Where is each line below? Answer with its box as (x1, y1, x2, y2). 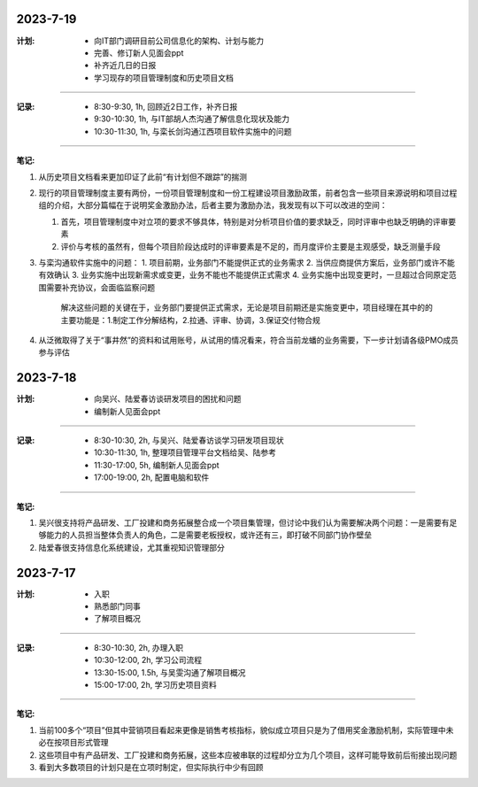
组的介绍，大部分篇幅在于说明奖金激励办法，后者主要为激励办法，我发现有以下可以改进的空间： (38, 200, 388, 211)
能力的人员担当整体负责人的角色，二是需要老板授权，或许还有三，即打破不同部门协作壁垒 (45, 529, 372, 540)
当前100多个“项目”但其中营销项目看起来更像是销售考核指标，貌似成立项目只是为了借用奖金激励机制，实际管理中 (38, 724, 446, 735)
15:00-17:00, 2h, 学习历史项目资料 (94, 680, 217, 690)
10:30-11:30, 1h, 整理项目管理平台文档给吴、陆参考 (94, 447, 276, 458)
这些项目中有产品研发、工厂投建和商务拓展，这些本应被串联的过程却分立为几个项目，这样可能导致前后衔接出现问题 (38, 749, 458, 760)
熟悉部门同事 (94, 601, 141, 612)
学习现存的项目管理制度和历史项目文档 (94, 72, 234, 83)
